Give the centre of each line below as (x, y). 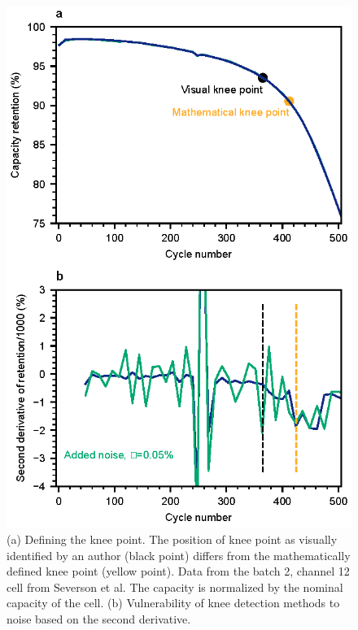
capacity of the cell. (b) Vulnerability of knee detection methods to (173, 603)
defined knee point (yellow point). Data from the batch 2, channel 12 (178, 571)
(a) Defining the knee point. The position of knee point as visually (172, 539)
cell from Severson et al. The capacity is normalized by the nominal (175, 587)
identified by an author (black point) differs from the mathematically (179, 555)
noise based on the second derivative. (99, 618)
